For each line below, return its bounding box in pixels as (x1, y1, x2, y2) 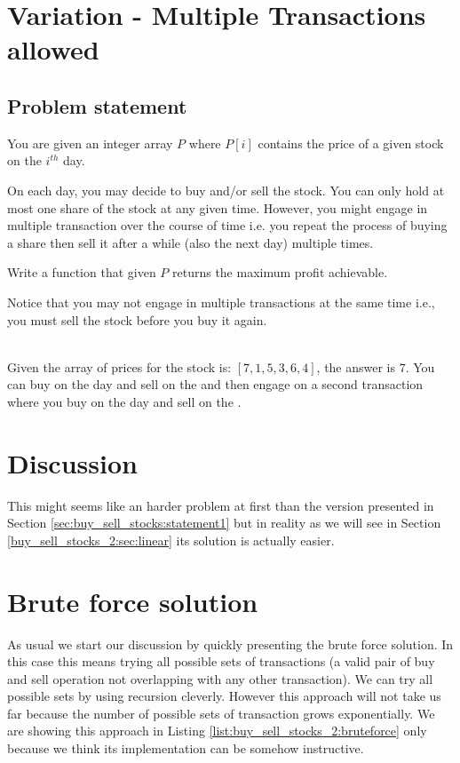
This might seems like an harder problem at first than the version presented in (7, 496, 434, 514)
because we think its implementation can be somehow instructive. (7, 739, 364, 758)
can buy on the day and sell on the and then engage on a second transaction (7, 375, 424, 393)
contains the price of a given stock (258, 133, 444, 152)
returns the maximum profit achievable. (172, 263, 388, 282)
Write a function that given (7, 263, 156, 282)
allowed (7, 31, 99, 68)
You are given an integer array (7, 133, 173, 152)
